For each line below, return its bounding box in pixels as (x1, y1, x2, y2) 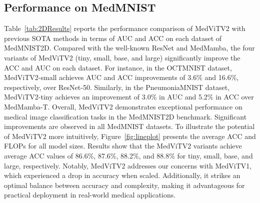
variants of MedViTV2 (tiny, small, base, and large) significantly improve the (4, 52, 240, 62)
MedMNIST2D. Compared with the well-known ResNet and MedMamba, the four (4, 42, 255, 53)
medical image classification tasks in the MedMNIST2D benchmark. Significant (4, 111, 247, 121)
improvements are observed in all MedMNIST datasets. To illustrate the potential (4, 121, 255, 131)
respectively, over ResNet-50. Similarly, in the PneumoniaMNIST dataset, (4, 81, 230, 92)
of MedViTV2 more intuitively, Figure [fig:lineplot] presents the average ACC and (4, 130, 256, 141)
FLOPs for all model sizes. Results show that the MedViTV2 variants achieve (4, 140, 242, 151)
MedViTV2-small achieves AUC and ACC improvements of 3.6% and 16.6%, (4, 72, 239, 82)
